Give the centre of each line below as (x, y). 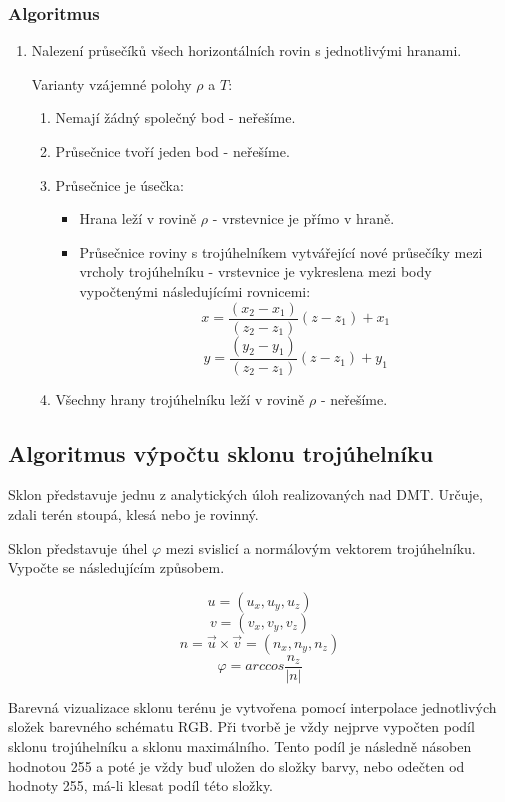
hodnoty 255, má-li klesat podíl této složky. (141, 785)
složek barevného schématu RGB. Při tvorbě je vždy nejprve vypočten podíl (241, 726)
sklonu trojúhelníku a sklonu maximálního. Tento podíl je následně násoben (240, 746)
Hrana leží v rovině (138, 218)
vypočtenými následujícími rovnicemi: (195, 290)
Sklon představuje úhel (78, 547)
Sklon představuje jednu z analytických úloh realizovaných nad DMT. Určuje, (245, 494)
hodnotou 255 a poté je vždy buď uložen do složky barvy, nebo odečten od (236, 765)
